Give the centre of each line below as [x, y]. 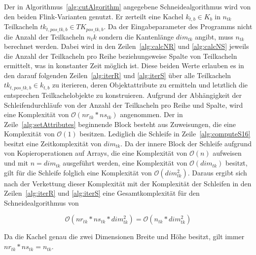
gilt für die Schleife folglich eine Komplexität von [78, 172]
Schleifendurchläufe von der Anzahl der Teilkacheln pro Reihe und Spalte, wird [124, 105]
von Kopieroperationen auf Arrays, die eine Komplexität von [96, 153]
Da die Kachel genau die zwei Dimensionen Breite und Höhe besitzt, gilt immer [124, 236]
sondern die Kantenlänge [136, 36]
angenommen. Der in [151, 114]
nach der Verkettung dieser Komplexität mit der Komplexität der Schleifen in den [128, 183]
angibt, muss [214, 36]
